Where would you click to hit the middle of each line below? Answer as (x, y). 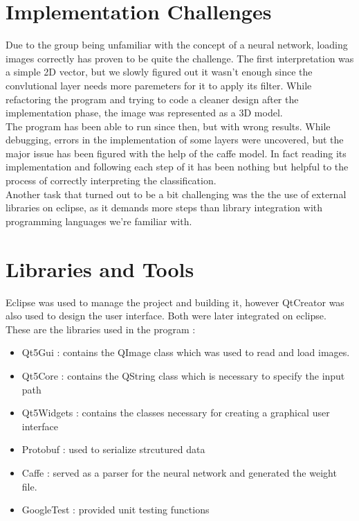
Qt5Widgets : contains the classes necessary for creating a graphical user (176, 413)
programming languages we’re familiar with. (99, 221)
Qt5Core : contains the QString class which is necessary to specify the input (183, 375)
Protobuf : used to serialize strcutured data (113, 449)
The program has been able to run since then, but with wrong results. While (168, 126)
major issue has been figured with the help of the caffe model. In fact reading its (176, 153)
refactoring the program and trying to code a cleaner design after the (152, 99)
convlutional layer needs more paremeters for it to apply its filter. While (159, 85)
